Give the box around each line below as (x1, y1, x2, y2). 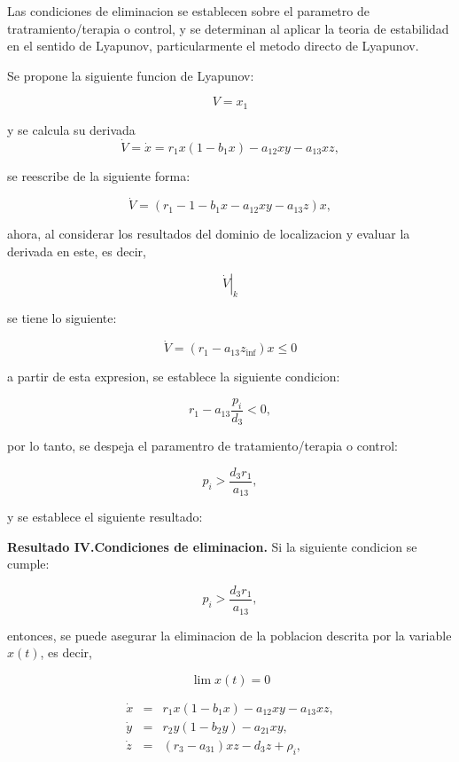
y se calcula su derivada (7, 120, 136, 138)
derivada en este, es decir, (7, 242, 146, 261)
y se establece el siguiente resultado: (7, 507, 203, 526)
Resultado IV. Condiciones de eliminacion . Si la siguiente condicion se (7, 537, 417, 555)
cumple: (7, 554, 50, 573)
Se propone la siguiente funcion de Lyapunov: (7, 66, 254, 84)
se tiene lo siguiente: (7, 309, 117, 327)
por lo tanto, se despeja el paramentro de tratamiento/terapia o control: (7, 436, 398, 455)
